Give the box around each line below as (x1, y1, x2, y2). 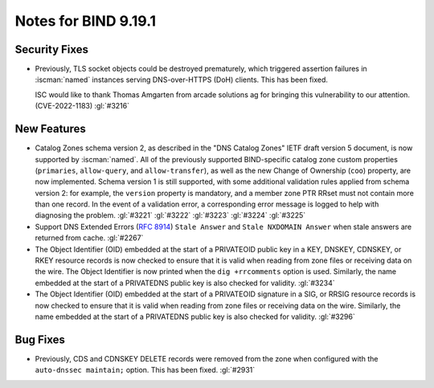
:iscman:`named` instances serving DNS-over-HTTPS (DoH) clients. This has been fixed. (35, 75, 329, 84)
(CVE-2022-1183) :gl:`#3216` (35, 101, 130, 111)
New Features (14, 122, 86, 136)
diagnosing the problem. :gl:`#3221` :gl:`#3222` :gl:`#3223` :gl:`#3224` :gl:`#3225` (35, 210, 306, 220)
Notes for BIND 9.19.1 (14, 12, 157, 30)
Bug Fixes (14, 333, 66, 346)
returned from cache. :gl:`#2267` (35, 233, 144, 243)
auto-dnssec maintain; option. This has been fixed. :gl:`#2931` (35, 366, 256, 375)
